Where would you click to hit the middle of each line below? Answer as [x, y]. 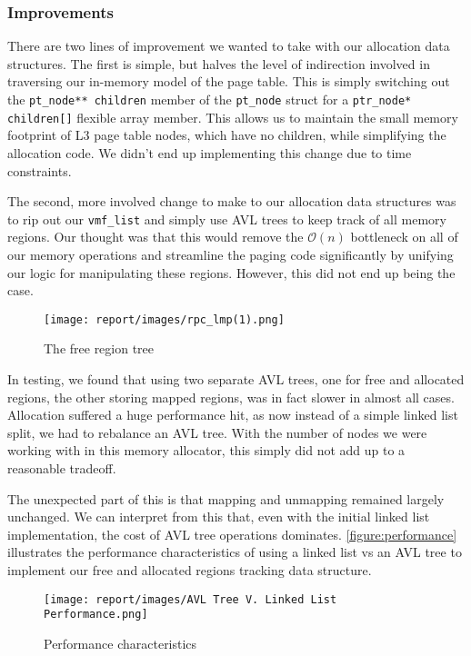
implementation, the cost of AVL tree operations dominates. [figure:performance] [232, 534]
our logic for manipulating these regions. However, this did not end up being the [231, 272]
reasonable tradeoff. [62, 467]
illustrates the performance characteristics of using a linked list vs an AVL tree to [235, 552]
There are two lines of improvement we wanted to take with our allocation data [229, 46]
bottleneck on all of [404, 237]
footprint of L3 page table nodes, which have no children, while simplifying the [227, 135]
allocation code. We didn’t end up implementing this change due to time [210, 152]
